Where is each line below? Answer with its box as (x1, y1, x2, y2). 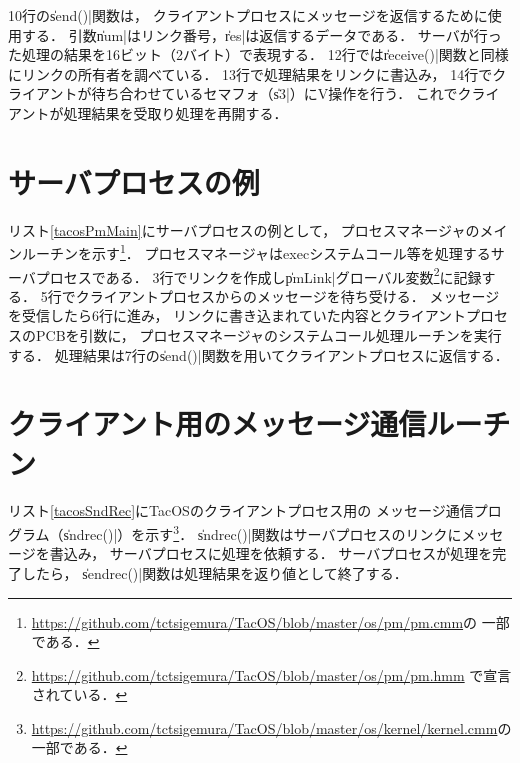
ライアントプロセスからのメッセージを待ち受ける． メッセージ (89, 285, 500, 306)
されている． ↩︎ (31, 684, 128, 705)
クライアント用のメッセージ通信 (8, 403, 427, 444)
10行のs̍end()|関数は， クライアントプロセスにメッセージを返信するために (8, 5, 488, 25)
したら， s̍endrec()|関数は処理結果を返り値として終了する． (21, 562, 408, 583)
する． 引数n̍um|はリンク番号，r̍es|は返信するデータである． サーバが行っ (21, 24, 502, 45)
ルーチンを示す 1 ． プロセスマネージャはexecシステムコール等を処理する (21, 240, 491, 263)
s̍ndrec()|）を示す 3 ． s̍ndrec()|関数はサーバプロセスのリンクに (63, 521, 462, 544)
